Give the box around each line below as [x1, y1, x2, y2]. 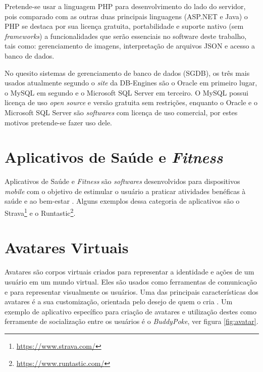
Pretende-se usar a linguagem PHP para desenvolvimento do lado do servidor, [5, 1, 246, 11]
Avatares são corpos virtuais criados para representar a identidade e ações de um [5, 266, 254, 277]
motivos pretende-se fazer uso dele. [5, 117, 112, 127]
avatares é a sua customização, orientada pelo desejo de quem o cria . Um [5, 296, 233, 307]
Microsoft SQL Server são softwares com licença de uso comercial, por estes [5, 107, 238, 117]
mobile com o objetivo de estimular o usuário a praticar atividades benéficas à [5, 185, 246, 196]
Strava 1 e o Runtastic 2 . [5, 206, 76, 218]
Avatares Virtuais [5, 237, 129, 258]
